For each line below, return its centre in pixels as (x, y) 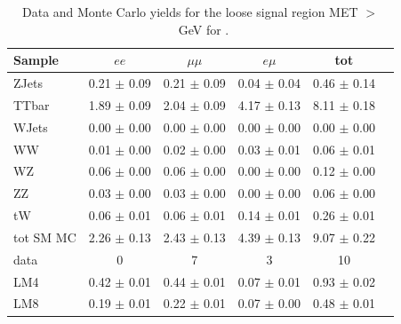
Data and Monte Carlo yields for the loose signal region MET (190, 12)
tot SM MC (45, 237)
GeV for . (204, 29)
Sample (36, 60)
